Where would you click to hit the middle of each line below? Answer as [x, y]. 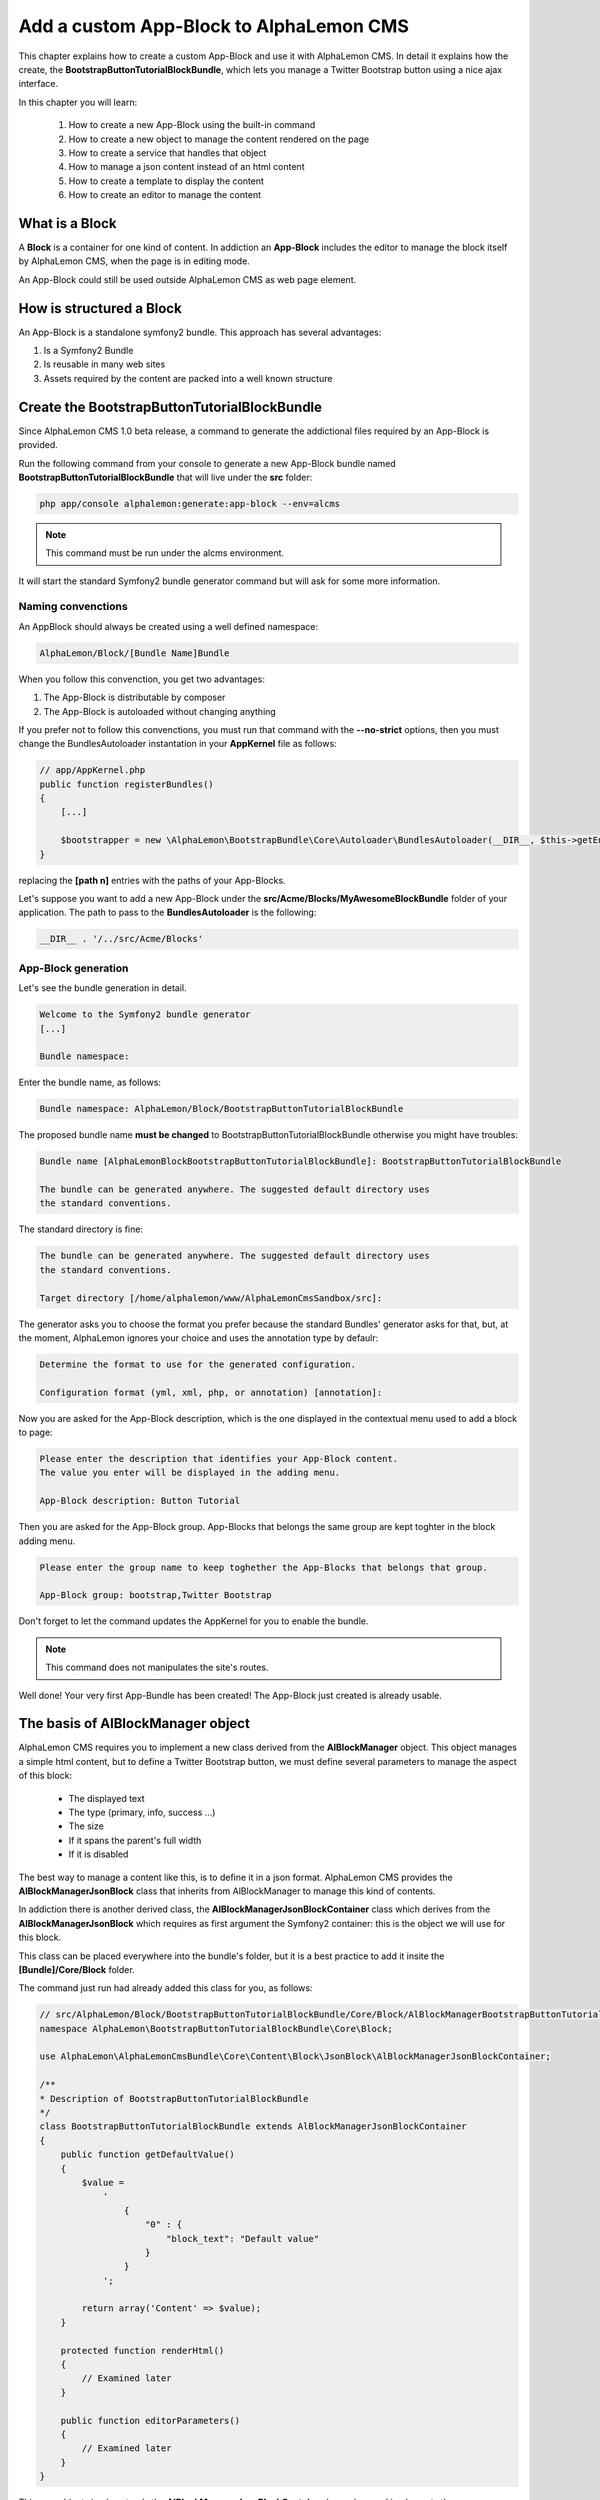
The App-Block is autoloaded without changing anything [160, 711]
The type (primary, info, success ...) [142, 1812]
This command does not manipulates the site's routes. [157, 1667]
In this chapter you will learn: [78, 102]
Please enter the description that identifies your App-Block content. [219, 1459]
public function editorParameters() [150, 2420]
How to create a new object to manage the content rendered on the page [219, 139]
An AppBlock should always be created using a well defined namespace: [168, 626]
